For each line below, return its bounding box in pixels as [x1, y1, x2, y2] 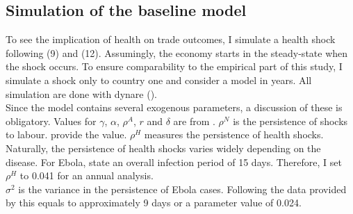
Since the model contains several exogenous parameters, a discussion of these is [6, 100, 343, 115]
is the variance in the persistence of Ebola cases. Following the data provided [18, 181, 347, 196]
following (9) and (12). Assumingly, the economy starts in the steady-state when [6, 45, 348, 60]
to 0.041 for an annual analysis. [19, 168, 154, 183]
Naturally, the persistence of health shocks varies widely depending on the [6, 140, 321, 155]
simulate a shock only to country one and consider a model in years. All [6, 72, 312, 87]
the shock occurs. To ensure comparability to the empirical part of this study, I [6, 59, 343, 74]
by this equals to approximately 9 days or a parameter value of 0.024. [6, 195, 302, 210]
